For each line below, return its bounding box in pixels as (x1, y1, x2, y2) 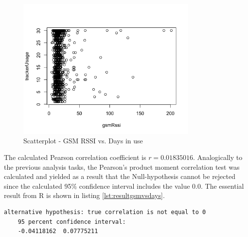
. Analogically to (193, 152, 243, 162)
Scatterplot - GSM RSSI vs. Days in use (23, 136, 143, 146)
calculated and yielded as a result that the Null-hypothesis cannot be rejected (4, 171, 235, 181)
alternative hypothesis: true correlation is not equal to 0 (4, 209, 206, 216)
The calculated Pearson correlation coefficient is (4, 152, 146, 162)
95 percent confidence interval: (18, 218, 126, 225)
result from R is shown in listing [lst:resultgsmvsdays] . (4, 190, 165, 200)
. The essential (201, 180, 244, 191)
